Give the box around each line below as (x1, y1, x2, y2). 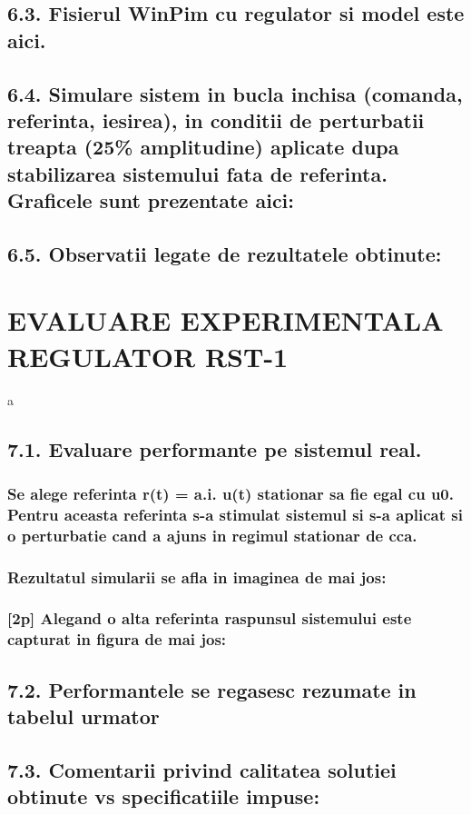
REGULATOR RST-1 (7, 337, 289, 374)
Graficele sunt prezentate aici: (7, 186, 295, 214)
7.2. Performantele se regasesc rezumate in (7, 675, 417, 703)
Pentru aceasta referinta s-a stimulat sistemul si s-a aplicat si (7, 502, 463, 525)
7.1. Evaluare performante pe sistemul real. (7, 434, 422, 462)
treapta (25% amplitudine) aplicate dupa (7, 133, 399, 161)
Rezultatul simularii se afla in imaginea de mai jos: (7, 565, 387, 588)
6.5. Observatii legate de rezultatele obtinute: (7, 239, 442, 267)
